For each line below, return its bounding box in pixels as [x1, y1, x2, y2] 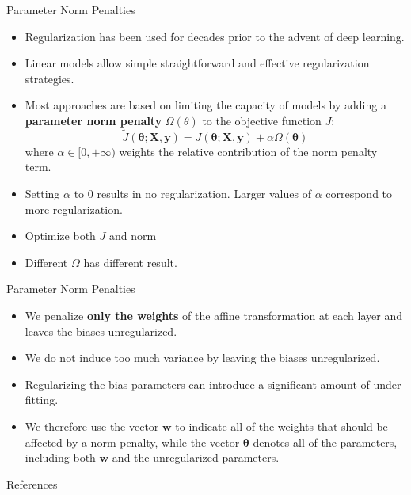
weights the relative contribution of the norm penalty [119, 143, 378, 159]
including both [25, 449, 96, 466]
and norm [108, 227, 157, 244]
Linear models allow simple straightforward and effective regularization [25, 55, 370, 71]
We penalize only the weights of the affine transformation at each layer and [25, 307, 402, 323]
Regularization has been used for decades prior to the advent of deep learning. [25, 28, 405, 44]
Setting [25, 185, 60, 201]
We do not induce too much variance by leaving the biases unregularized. [25, 349, 380, 366]
